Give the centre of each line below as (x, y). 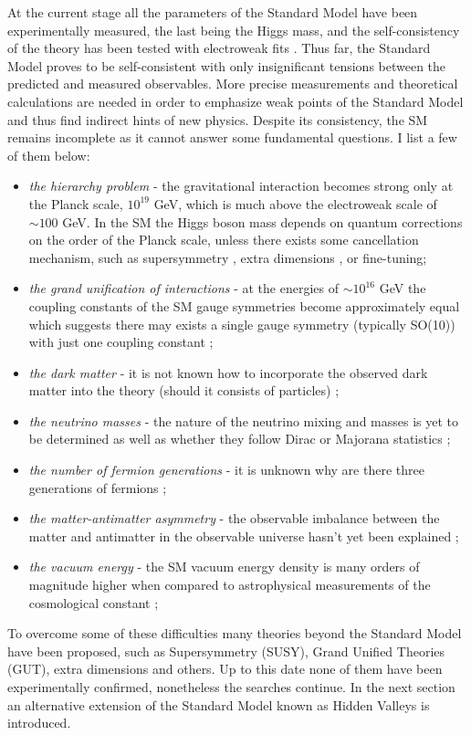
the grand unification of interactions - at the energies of (183, 288)
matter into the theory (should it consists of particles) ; (184, 390)
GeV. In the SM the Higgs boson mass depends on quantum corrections (262, 221)
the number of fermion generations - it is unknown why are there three (226, 470)
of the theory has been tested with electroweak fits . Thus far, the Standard (219, 48)
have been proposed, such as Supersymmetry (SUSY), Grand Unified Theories (226, 651)
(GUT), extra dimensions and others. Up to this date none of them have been (225, 669)
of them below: (49, 155)
